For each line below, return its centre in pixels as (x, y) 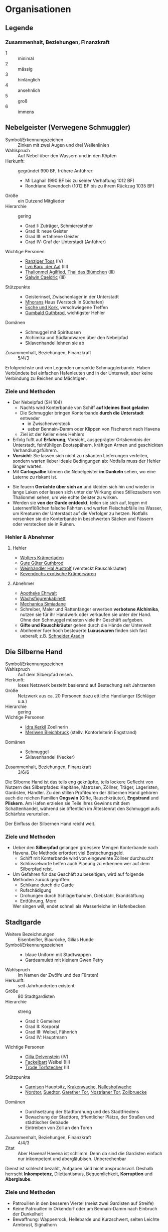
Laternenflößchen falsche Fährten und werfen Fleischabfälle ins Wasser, (87, 508)
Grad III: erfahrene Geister (52, 236)
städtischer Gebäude (47, 1122)
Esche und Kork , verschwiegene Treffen (66, 307)
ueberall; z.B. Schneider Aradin (52, 636)
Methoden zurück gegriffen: (41, 880)
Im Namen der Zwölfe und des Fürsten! (58, 975)
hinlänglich (29, 79)
